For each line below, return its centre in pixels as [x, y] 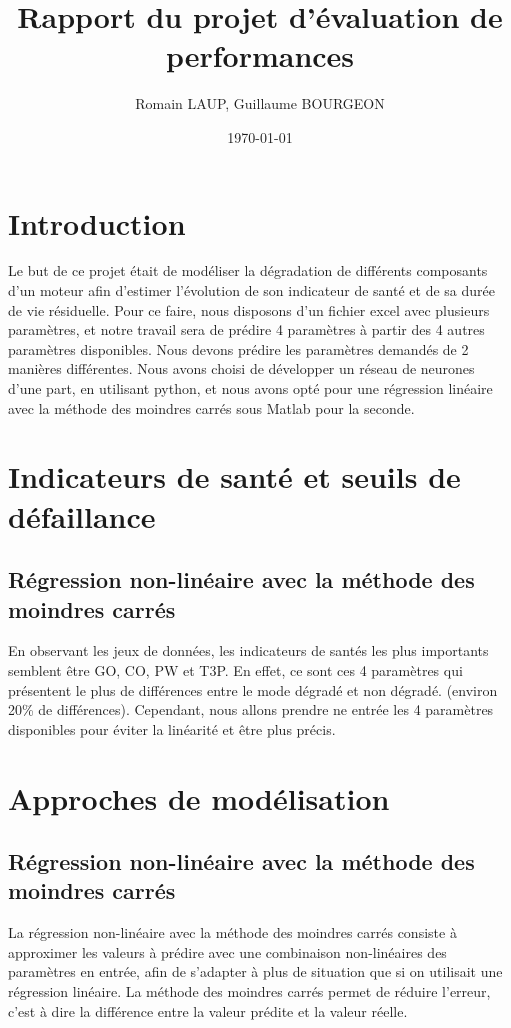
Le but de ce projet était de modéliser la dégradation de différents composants [248, 270]
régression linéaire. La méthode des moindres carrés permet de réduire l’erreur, [249, 991]
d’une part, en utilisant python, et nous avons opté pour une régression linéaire [250, 388]
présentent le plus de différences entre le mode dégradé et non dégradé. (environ [253, 689]
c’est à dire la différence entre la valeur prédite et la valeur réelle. [208, 1010]
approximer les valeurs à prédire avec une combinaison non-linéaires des [227, 951]
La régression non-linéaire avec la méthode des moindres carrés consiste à [232, 932]
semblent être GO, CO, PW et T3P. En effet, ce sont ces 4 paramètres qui [235, 669]
